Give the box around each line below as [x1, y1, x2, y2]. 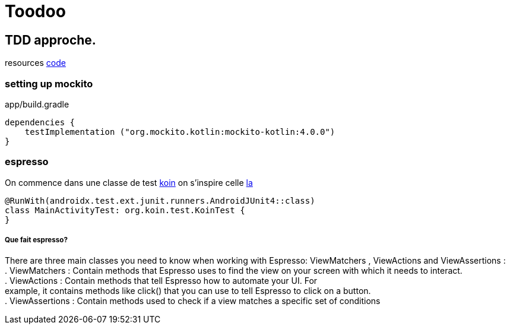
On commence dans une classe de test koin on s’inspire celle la [5, 177, 253, 188]
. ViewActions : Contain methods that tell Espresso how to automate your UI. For [5, 276, 318, 286]
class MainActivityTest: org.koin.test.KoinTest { [5, 205, 245, 215]
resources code [5, 58, 66, 68]
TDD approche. [5, 32, 96, 48]
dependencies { [5, 117, 75, 127]
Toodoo [5, 1, 66, 21]
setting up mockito [5, 77, 93, 90]
